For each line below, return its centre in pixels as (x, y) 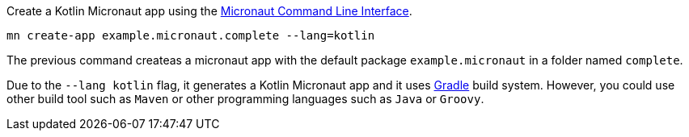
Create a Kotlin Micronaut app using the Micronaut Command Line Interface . (209, 11)
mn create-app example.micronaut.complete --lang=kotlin (191, 35)
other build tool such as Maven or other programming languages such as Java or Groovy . (245, 99)
